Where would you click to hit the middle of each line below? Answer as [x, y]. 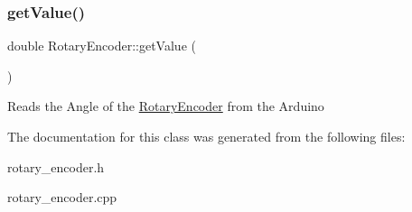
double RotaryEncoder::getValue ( [102, 46]
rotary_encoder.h [56, 166]
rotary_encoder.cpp [62, 197]
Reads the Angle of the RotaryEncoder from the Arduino [166, 106]
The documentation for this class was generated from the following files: [206, 136]
